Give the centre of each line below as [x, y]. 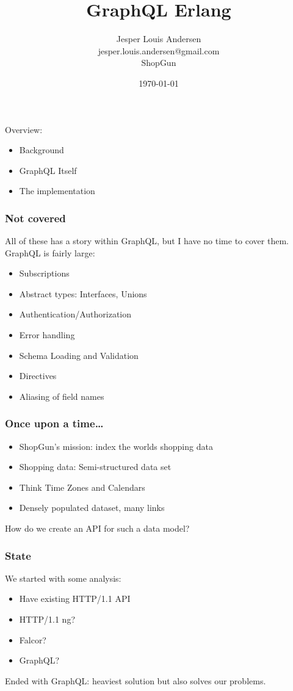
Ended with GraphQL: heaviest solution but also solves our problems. [136, 680]
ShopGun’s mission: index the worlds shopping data [116, 446]
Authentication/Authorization [75, 314]
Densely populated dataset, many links [92, 508]
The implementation [57, 191]
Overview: [24, 129]
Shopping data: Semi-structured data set [95, 467]
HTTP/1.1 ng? [47, 619]
